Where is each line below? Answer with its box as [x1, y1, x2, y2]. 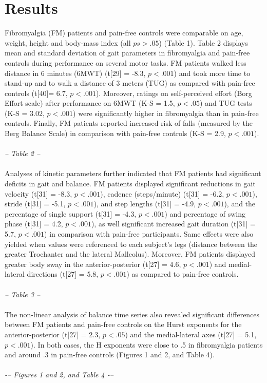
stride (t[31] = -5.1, [5, 198, 66, 209]
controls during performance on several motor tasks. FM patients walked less [5, 57, 246, 68]
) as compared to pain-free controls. [126, 269, 239, 279]
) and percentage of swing [164, 208, 246, 219]
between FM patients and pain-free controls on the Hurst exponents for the [5, 319, 242, 330]
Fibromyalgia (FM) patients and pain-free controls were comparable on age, [5, 27, 243, 38]
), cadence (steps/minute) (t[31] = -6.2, [100, 188, 224, 199]
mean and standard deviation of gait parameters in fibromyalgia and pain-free [5, 47, 250, 58]
